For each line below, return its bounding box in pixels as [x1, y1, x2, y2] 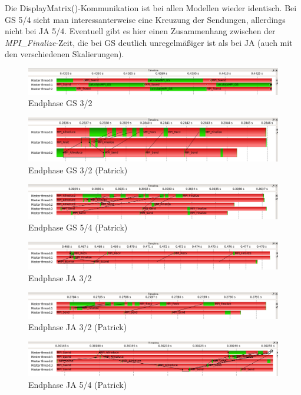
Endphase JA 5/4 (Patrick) [28, 378, 127, 390]
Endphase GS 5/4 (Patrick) [28, 221, 128, 233]
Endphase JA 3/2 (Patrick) [28, 321, 127, 333]
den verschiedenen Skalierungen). [5, 48, 124, 60]
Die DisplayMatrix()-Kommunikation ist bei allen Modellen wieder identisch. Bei [5, 2, 297, 14]
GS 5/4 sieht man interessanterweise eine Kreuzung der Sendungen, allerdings [5, 13, 286, 25]
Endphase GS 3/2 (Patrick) [28, 163, 128, 176]
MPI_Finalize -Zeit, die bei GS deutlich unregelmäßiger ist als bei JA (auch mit [5, 36, 293, 48]
